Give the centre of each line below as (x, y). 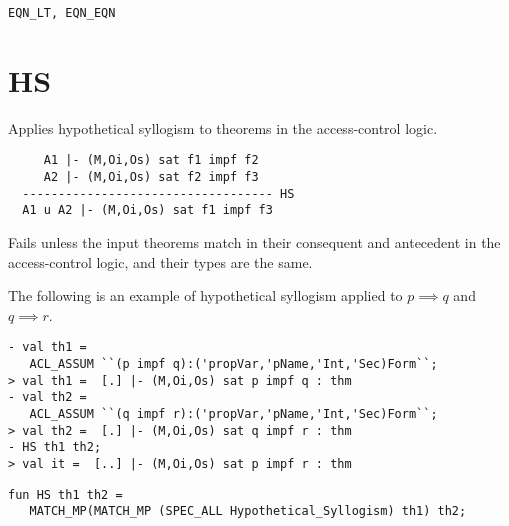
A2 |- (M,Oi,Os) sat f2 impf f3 (151, 177)
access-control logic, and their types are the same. (160, 261)
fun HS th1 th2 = (65, 494)
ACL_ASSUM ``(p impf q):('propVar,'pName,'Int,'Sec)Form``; (233, 364)
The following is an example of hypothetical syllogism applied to (205, 295)
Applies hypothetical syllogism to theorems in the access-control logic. (223, 127)
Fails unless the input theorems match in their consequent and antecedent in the (254, 242)
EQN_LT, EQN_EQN (62, 13)
